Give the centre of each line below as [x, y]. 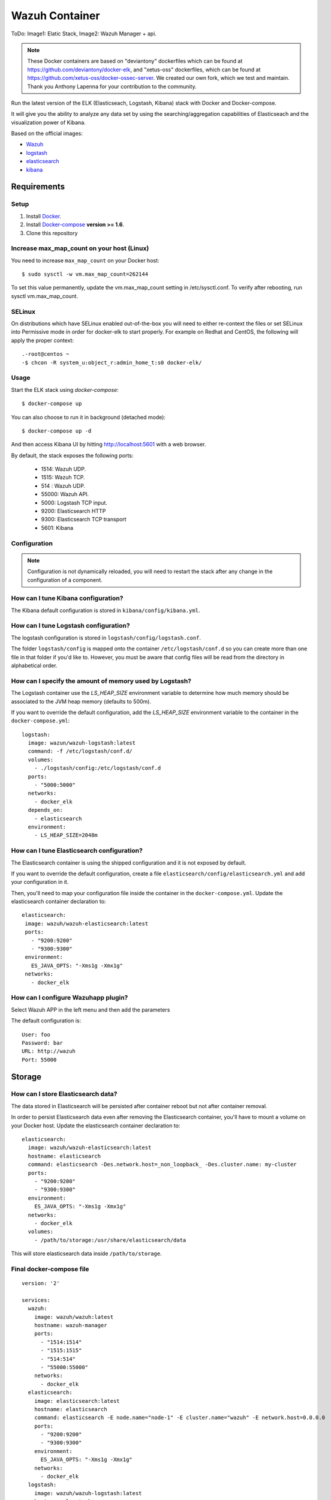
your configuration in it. [40, 882]
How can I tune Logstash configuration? [70, 626]
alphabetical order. [34, 665]
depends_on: [45, 810]
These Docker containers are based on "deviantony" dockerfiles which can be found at [135, 61]
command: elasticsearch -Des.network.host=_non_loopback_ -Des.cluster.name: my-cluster [162, 1165]
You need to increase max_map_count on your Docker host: [85, 260]
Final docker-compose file [50, 1269]
